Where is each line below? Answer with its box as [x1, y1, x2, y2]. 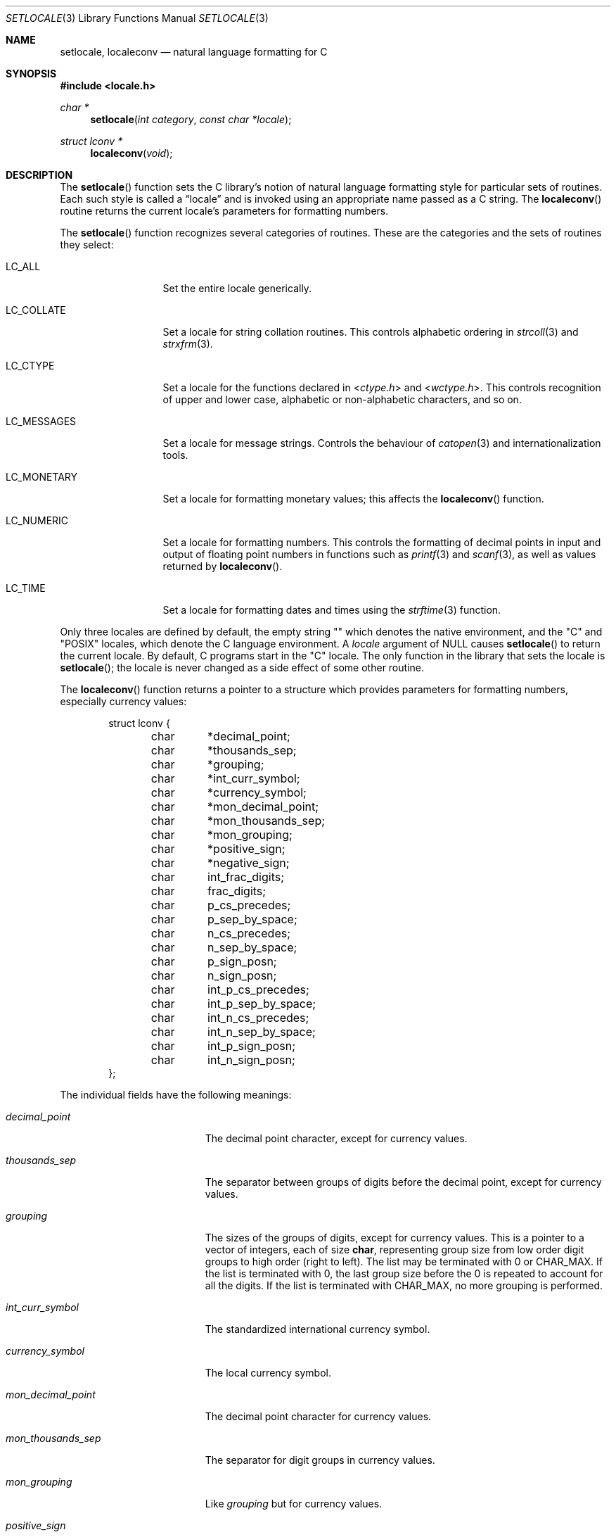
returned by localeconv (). [162, 560, 283, 572]
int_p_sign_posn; [207, 1039, 296, 1053]
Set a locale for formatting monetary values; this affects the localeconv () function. [162, 493, 544, 505]
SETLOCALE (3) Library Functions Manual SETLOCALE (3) [6, 12, 269, 24]
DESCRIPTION [6, 169, 73, 181]
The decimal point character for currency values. [205, 1410, 432, 1422]
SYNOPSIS [6, 68, 57, 80]
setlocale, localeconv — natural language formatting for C [60, 46, 328, 58]
